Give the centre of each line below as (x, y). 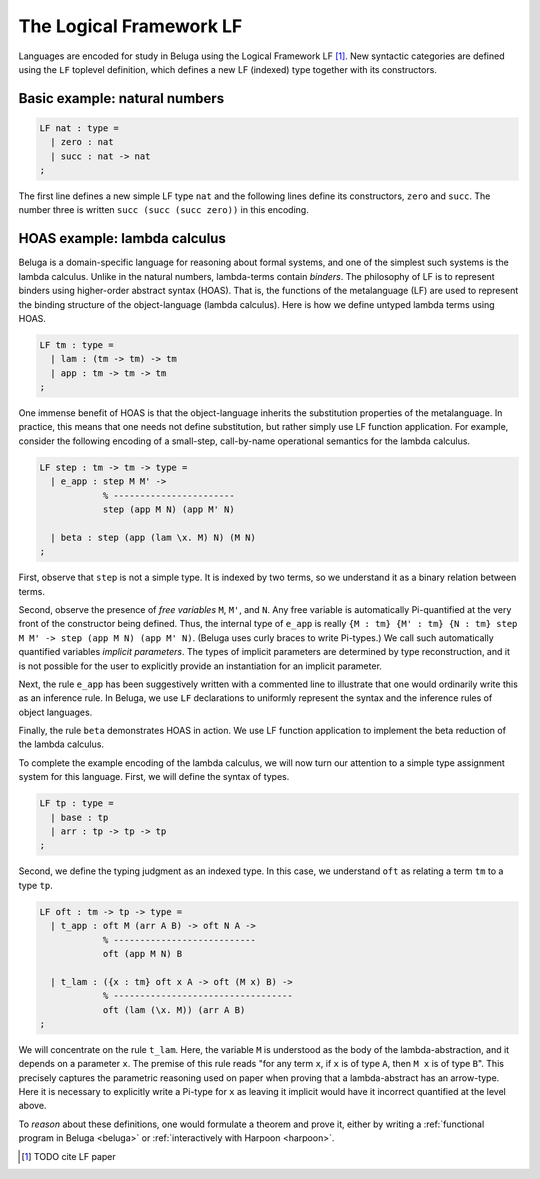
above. (32, 1106)
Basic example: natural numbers (121, 98)
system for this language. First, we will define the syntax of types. (154, 777)
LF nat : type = (79, 128)
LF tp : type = (76, 803)
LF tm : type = (76, 344)
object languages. (55, 712)
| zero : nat (82, 142)
